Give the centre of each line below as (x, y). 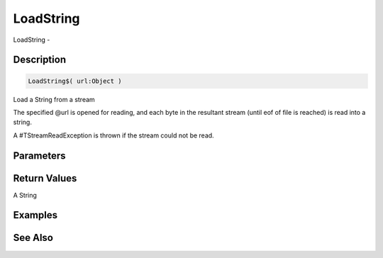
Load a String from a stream (54, 99)
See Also (33, 238)
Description (40, 60)
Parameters (39, 156)
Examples (35, 215)
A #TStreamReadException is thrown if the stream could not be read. (113, 135)
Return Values (45, 178)
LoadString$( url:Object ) (75, 81)
